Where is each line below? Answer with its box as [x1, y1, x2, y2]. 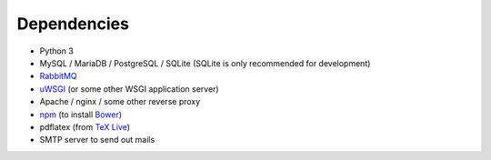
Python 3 [39, 45, 75, 56]
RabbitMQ [39, 71, 77, 82]
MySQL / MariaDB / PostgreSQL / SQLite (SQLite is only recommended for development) [39, 57, 371, 68]
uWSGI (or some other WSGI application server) [39, 83, 219, 95]
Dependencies [16, 14, 129, 34]
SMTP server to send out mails [39, 135, 155, 145]
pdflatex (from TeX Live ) [39, 121, 131, 132]
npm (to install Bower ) [39, 109, 123, 120]
